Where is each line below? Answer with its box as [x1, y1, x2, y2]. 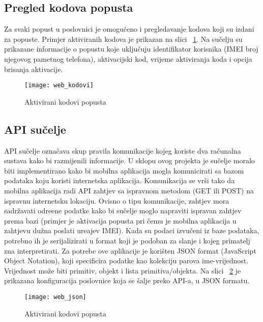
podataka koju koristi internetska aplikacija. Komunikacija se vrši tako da [4, 175, 235, 186]
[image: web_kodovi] [24, 82, 94, 89]
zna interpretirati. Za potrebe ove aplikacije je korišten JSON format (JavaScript [4, 245, 256, 256]
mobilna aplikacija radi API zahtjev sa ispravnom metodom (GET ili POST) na [4, 185, 254, 195]
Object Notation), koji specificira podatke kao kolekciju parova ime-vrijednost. [4, 255, 249, 266]
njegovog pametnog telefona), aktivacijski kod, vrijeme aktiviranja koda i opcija [4, 53, 252, 64]
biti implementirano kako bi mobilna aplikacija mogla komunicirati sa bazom [4, 165, 244, 176]
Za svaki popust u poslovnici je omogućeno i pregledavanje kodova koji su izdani [4, 23, 254, 34]
